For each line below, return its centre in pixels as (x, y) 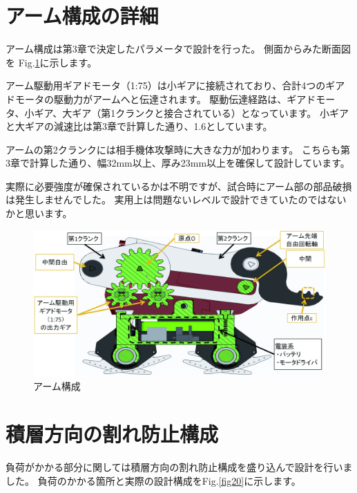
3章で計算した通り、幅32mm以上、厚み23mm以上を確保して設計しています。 (178, 163)
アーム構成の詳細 (82, 16)
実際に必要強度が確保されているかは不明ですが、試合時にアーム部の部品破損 (179, 186)
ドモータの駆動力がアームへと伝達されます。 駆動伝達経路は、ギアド (161, 99)
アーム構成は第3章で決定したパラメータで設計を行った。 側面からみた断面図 (178, 49)
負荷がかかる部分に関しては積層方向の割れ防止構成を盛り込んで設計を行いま (179, 466)
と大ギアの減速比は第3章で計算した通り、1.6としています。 (139, 126)
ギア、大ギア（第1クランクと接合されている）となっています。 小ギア (191, 112)
